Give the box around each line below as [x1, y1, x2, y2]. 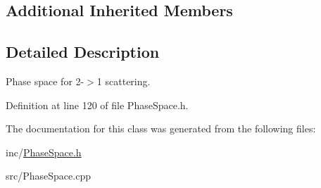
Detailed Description [6, 41, 160, 63]
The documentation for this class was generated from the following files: [6, 121, 316, 136]
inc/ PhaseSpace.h [6, 144, 82, 159]
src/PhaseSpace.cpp [6, 168, 91, 183]
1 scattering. [96, 73, 151, 88]
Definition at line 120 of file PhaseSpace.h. [6, 97, 189, 112]
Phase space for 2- [6, 73, 84, 88]
